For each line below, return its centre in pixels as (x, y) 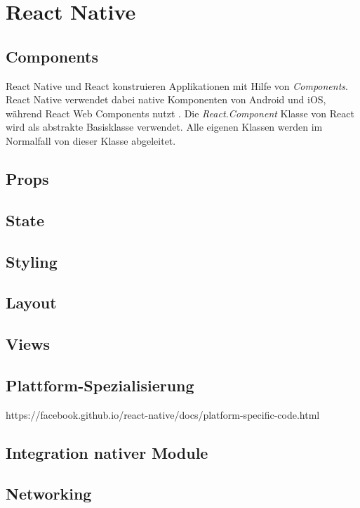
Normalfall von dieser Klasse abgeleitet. (91, 140)
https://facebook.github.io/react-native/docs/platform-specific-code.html (163, 414)
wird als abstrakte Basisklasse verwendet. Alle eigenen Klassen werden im (164, 127)
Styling (32, 261)
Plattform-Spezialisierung (100, 385)
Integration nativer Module (107, 452)
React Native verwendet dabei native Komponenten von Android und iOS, (166, 99)
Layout (31, 302)
